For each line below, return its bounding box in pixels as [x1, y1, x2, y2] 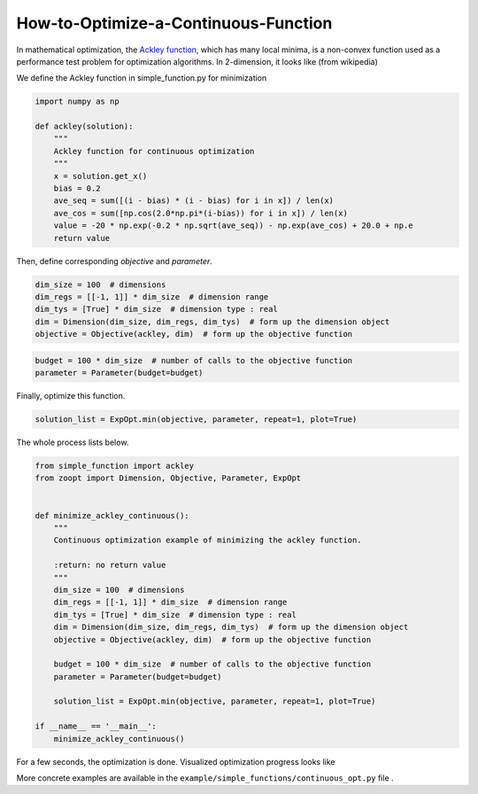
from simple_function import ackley [35, 461, 195, 471]
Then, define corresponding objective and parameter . [16, 255, 212, 266]
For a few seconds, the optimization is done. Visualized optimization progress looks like [16, 756, 335, 767]
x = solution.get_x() [53, 171, 148, 181]
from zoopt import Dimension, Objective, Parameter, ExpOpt [35, 473, 302, 483]
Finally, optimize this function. [16, 391, 126, 401]
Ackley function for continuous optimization [53, 146, 255, 156]
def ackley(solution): [35, 121, 134, 132]
